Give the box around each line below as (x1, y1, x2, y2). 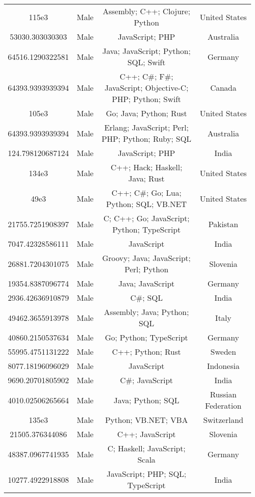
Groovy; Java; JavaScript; (102, 252, 191, 263)
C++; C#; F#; (120, 71, 174, 82)
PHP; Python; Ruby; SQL (102, 133, 192, 144)
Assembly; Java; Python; (104, 306, 189, 317)
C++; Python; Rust (112, 346, 181, 357)
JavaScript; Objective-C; (104, 82, 189, 93)
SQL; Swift (127, 56, 166, 68)
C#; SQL (130, 292, 163, 303)
